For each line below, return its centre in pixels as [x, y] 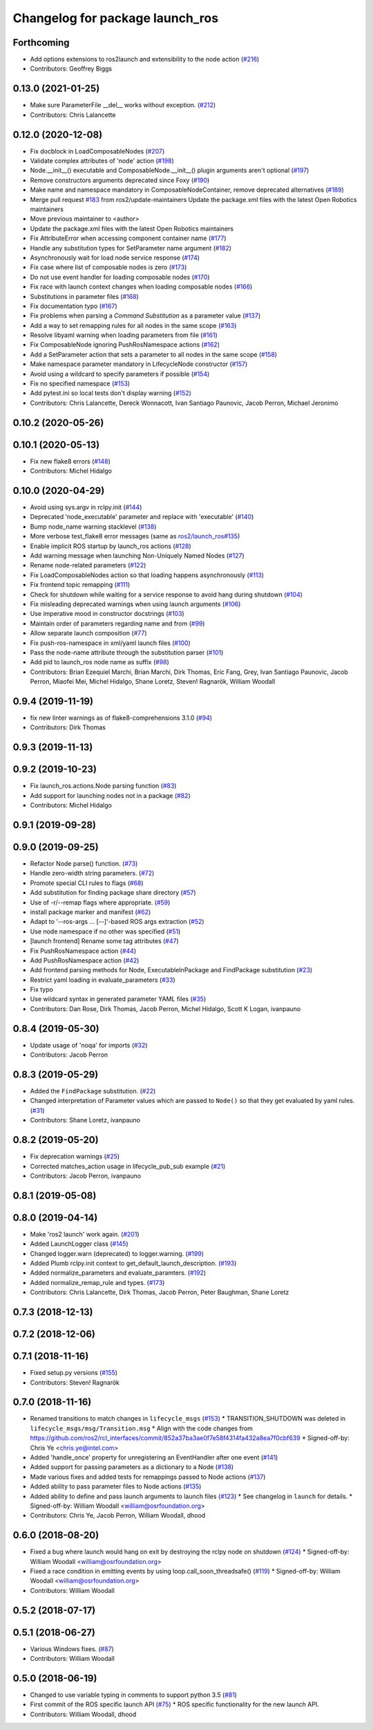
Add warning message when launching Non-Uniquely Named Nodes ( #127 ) [137, 555]
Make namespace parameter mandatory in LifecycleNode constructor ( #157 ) [139, 364]
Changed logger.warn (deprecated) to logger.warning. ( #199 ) [117, 1253]
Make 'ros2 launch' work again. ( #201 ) [85, 1234]
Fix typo [41, 990]
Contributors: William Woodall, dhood [83, 1714]
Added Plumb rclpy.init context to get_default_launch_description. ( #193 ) [133, 1263]
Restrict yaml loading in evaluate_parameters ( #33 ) [103, 980]
